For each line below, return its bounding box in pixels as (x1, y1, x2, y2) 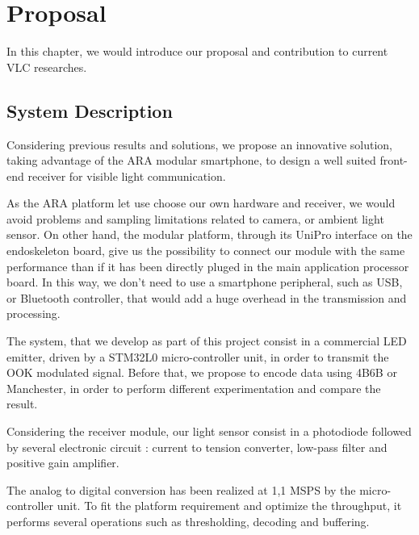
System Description (6, 98, 173, 123)
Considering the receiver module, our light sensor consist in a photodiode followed (6, 423, 412, 440)
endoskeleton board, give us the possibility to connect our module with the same (6, 242, 405, 259)
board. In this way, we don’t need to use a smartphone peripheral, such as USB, (6, 274, 403, 290)
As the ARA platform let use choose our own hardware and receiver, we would (6, 194, 396, 211)
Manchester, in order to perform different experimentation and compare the (6, 379, 381, 396)
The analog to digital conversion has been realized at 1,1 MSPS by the (6, 481, 356, 498)
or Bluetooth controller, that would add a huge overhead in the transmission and (6, 289, 407, 306)
